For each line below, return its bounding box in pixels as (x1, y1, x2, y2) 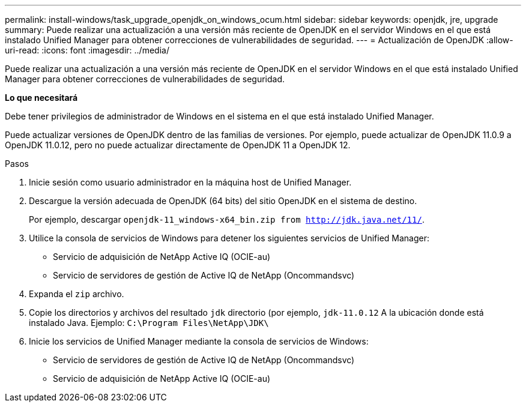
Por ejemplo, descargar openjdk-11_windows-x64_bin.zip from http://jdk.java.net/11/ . (29, 214, 425, 225)
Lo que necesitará (5, 92, 78, 103)
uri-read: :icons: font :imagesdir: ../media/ (5, 45, 169, 55)
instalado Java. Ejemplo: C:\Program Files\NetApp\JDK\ (29, 318, 269, 328)
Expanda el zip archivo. (29, 289, 124, 299)
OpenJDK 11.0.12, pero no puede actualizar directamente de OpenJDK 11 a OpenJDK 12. (5, 140, 351, 150)
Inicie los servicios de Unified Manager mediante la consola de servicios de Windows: (29, 336, 369, 346)
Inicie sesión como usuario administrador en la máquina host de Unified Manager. (29, 177, 352, 187)
